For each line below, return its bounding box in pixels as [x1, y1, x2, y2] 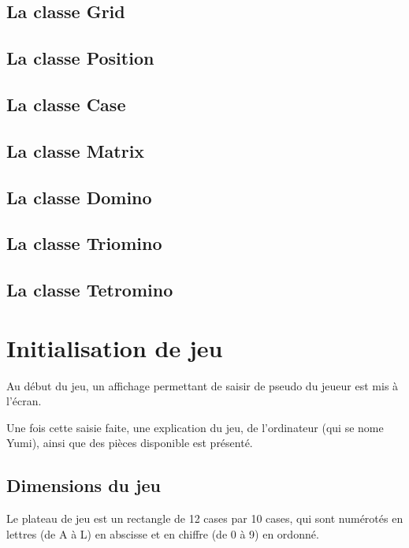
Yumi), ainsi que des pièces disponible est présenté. [6, 434, 253, 451]
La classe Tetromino [6, 278, 173, 302]
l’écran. [6, 393, 42, 409]
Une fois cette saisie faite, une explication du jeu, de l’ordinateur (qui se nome [6, 419, 384, 435]
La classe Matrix [6, 138, 145, 162]
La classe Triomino [6, 231, 162, 255]
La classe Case [6, 91, 126, 116]
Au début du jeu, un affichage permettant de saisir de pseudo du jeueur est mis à [6, 377, 399, 393]
